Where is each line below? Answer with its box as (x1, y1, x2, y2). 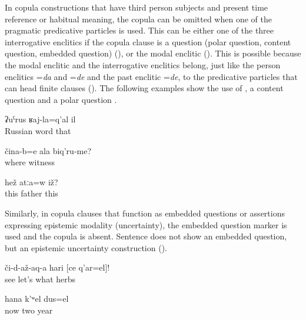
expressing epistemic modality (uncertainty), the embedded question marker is (5, 218, 287, 231)
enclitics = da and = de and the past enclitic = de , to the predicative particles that (5, 70, 298, 82)
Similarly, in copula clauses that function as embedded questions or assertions (5, 206, 285, 219)
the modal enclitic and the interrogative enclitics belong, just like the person (5, 58, 281, 71)
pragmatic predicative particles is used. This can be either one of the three (5, 24, 274, 36)
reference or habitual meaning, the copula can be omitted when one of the (5, 12, 272, 25)
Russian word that (5, 124, 71, 136)
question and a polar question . (5, 93, 117, 105)
